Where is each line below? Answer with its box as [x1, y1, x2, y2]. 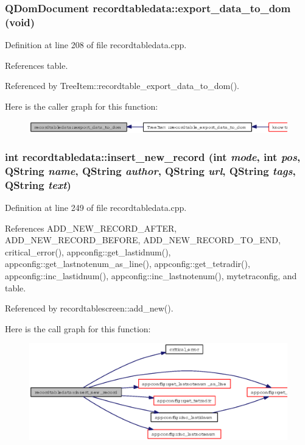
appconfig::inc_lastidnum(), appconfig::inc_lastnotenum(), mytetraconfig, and [5, 269, 297, 282]
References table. [5, 59, 68, 71]
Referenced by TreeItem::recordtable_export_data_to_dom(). [5, 79, 240, 92]
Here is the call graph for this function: [5, 322, 151, 335]
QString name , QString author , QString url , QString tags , [5, 163, 296, 178]
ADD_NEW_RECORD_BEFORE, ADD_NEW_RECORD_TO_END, [5, 233, 281, 246]
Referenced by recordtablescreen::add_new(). [5, 302, 174, 315]
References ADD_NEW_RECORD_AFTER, [5, 221, 177, 234]
